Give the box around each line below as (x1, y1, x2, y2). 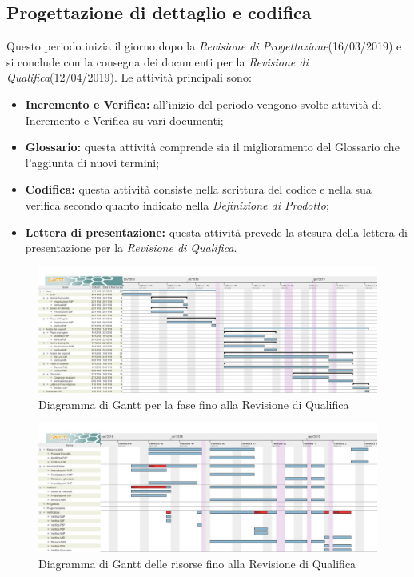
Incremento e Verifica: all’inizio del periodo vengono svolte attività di (25, 95, 382, 112)
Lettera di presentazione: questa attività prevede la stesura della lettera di (25, 223, 408, 240)
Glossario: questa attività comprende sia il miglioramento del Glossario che (25, 138, 400, 155)
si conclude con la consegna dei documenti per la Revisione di (6, 53, 309, 70)
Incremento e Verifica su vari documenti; (25, 111, 224, 128)
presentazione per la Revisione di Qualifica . (25, 239, 237, 256)
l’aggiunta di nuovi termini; (25, 154, 160, 170)
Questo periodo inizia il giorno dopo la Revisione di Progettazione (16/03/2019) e (6, 38, 402, 54)
